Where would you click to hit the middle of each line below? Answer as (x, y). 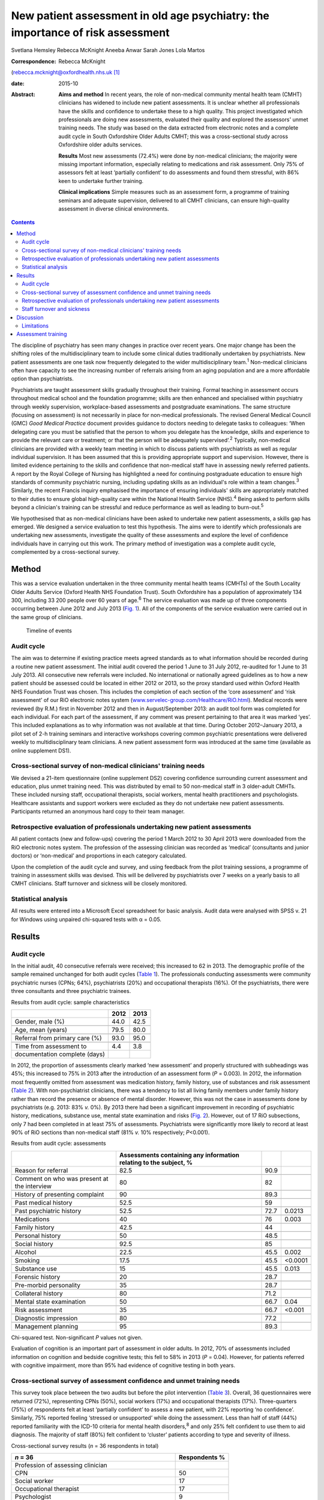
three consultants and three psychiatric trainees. (71, 991)
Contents (23, 223)
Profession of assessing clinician (61, 1465)
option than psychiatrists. (43, 379)
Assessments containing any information (179, 1155)
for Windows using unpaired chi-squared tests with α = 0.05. (86, 919)
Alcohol (25, 1252)
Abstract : (23, 94)
